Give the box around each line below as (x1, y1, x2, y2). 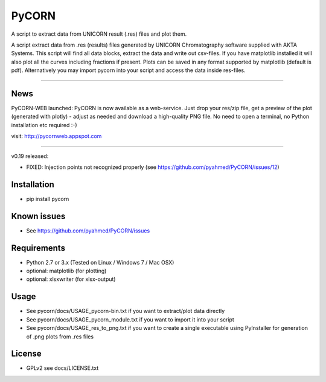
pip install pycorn (26, 195, 69, 202)
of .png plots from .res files (26, 333, 94, 340)
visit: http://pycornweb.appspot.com (11, 133, 102, 140)
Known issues (11, 211, 66, 221)
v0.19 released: (11, 152, 49, 160)
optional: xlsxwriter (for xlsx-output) (26, 275, 116, 283)
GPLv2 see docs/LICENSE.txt (26, 364, 99, 372)
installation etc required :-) (11, 121, 78, 128)
